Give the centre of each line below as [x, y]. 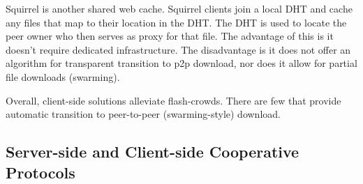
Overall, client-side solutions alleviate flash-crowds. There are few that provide [173, 100]
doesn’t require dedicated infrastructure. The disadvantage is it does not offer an [178, 49]
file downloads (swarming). [63, 76]
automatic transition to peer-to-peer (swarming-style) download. [143, 114]
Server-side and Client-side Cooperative [153, 152]
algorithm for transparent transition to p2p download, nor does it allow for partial [181, 63]
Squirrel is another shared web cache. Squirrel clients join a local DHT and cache [179, 8]
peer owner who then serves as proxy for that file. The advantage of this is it [170, 36]
